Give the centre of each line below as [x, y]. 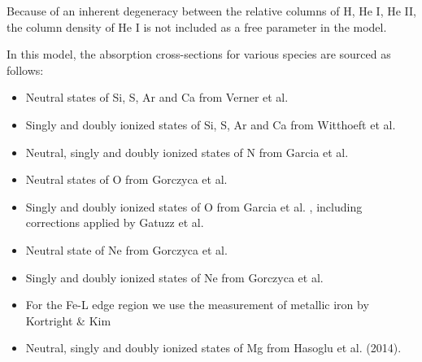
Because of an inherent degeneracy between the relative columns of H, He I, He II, [211, 11]
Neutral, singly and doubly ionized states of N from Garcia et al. [187, 152]
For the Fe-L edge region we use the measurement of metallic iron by [197, 305]
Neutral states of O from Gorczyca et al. [126, 179]
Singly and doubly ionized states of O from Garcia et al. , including [194, 206]
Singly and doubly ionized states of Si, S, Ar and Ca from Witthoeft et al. [211, 124]
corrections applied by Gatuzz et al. [115, 222]
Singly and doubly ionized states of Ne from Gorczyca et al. [174, 277]
